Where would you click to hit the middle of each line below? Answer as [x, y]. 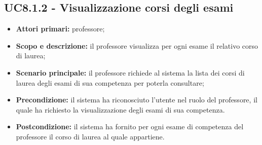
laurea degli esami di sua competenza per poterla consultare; [110, 82]
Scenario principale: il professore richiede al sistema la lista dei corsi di [130, 72]
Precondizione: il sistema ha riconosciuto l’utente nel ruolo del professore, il [137, 100]
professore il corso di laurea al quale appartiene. [90, 136]
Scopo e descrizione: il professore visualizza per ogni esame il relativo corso [137, 45]
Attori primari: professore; [60, 29]
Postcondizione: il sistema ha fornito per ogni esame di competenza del [130, 126]
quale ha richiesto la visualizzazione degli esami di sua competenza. [120, 109]
